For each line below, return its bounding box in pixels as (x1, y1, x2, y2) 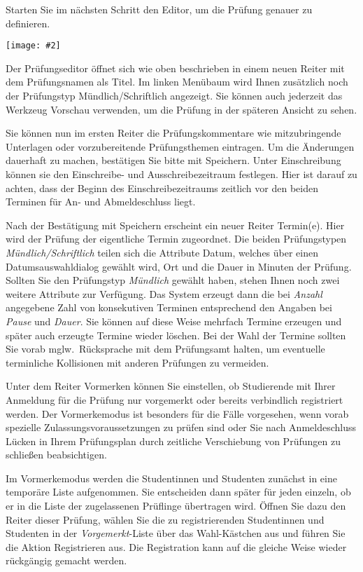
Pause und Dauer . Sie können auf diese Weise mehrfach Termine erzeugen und (6, 313, 342, 328)
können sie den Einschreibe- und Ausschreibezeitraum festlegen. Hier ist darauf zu (6, 167, 357, 181)
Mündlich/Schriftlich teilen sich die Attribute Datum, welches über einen (6, 245, 319, 259)
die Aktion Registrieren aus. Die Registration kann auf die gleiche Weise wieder (6, 539, 347, 554)
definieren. (6, 15, 50, 30)
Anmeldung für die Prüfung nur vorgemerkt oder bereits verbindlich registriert (6, 392, 343, 407)
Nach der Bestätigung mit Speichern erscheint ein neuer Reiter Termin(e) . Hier (6, 217, 345, 232)
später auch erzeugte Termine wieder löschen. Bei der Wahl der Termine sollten (6, 327, 346, 342)
